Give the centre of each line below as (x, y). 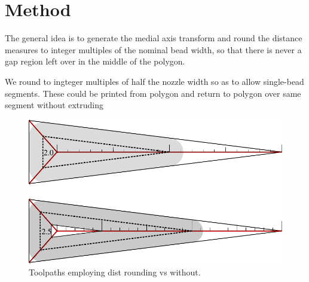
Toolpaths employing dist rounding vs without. (115, 272)
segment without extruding (54, 105)
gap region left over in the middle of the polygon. (95, 61)
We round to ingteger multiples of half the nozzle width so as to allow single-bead (154, 81)
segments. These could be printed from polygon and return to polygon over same (153, 93)
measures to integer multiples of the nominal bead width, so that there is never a (153, 49)
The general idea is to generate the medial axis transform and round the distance (154, 38)
